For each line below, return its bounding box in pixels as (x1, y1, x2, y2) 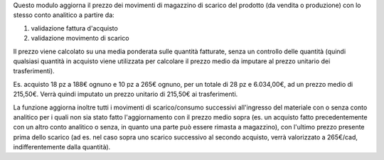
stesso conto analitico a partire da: (13, 11, 115, 19)
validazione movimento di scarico (31, 34, 129, 43)
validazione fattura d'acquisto (31, 23, 119, 32)
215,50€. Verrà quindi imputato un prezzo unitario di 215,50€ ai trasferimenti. (13, 90, 238, 99)
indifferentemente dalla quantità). (13, 143, 111, 151)
